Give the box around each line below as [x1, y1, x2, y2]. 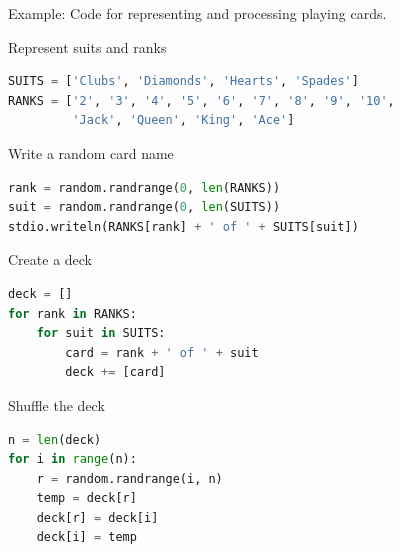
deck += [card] [65, 365, 166, 380]
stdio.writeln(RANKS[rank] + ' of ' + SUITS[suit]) [8, 219, 359, 234]
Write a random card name [8, 142, 174, 163]
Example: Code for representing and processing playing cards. [8, 3, 387, 23]
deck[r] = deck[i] [36, 510, 159, 525]
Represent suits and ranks [8, 36, 167, 57]
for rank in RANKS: [8, 306, 137, 321]
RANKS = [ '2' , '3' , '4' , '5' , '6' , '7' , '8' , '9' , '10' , [8, 93, 395, 108]
